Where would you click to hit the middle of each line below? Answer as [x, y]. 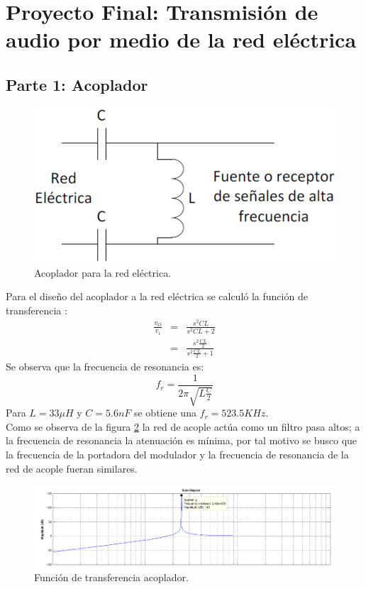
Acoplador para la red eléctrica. [103, 272]
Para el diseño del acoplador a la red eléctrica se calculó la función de [157, 296]
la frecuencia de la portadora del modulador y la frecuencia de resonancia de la [177, 454]
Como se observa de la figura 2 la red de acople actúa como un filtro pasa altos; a [183, 426]
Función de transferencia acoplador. [111, 577]
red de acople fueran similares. [72, 468]
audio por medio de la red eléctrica [181, 39]
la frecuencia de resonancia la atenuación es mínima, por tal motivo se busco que [182, 440]
